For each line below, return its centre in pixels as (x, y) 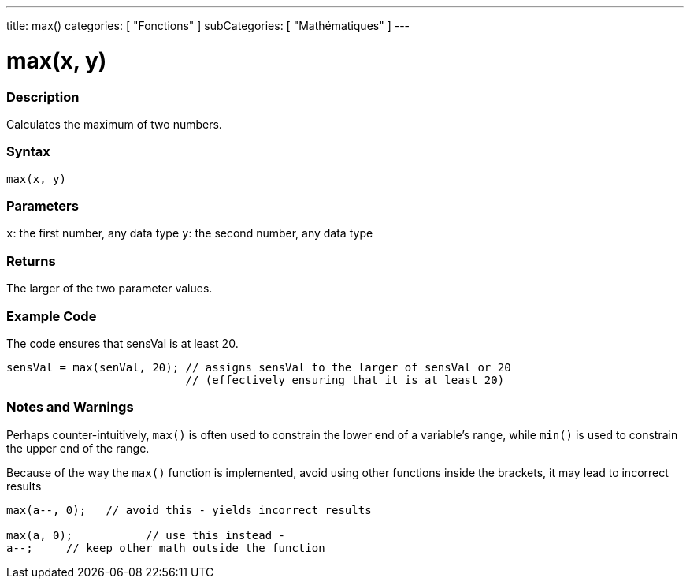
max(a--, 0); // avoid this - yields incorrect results (189, 510)
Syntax (28, 152)
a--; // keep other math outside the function (166, 548)
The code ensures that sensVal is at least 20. (122, 343)
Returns (31, 261)
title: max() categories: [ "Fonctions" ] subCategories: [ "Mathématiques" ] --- (208, 26)
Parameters (43, 206)
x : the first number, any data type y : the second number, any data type (190, 233)
